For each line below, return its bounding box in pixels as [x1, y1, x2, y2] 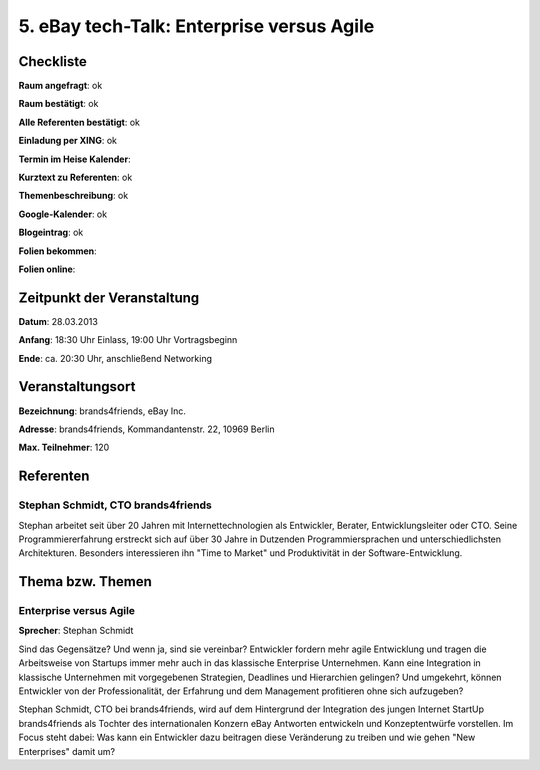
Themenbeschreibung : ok [18, 190, 129, 202]
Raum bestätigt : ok [18, 98, 99, 110]
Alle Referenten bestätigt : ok [18, 116, 140, 128]
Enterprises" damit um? [18, 745, 115, 757]
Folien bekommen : [18, 245, 97, 257]
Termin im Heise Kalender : [18, 153, 131, 165]
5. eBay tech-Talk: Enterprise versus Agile [18, 15, 375, 37]
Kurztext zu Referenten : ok [18, 171, 133, 184]
